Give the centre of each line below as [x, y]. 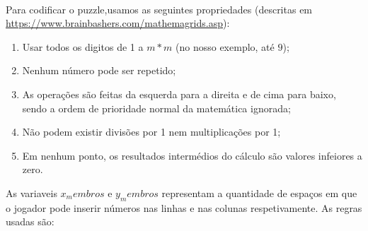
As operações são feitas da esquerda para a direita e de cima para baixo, [179, 94]
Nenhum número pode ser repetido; [99, 70]
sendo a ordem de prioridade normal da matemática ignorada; [156, 108]
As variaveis [31, 192]
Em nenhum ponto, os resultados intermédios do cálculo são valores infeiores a [192, 155]
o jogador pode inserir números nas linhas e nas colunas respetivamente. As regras [184, 207]
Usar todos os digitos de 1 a [83, 46]
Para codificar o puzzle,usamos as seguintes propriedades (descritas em [159, 9]
